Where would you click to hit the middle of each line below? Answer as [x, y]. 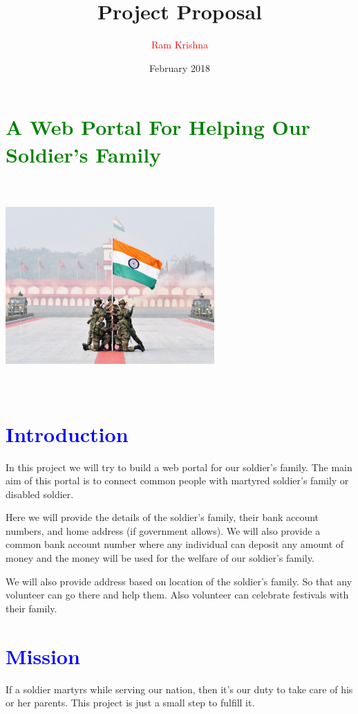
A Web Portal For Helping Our [158, 127]
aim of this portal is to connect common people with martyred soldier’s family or [177, 480]
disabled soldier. [40, 494]
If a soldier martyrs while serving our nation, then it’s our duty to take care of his [179, 689]
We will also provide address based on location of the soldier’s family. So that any [179, 581]
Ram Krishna [180, 45]
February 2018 [180, 67]
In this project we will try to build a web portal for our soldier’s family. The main [179, 467]
